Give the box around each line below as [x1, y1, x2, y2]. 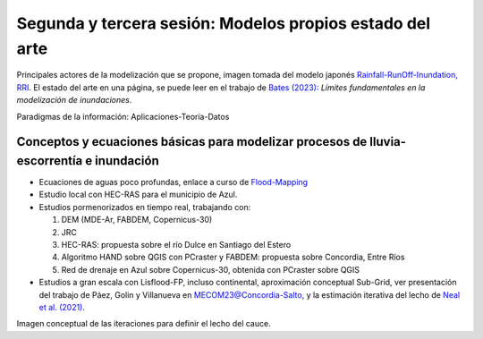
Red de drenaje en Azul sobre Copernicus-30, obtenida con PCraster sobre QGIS [61, 264, 360, 275]
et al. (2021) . [38, 301, 85, 312]
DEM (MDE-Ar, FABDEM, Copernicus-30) [61, 215, 213, 225]
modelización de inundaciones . [16, 95, 132, 106]
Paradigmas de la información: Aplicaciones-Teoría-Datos [16, 111, 230, 122]
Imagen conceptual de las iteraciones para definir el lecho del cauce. [16, 318, 272, 329]
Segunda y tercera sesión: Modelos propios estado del [16, 13, 431, 33]
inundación [94, 153, 160, 168]
